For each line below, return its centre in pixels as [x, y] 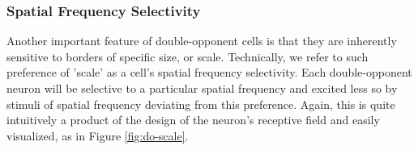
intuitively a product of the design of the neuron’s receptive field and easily [193, 120]
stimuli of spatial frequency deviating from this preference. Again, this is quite [201, 104]
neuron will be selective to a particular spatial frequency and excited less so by [202, 88]
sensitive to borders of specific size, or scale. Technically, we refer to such [188, 56]
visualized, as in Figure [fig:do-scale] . [98, 135]
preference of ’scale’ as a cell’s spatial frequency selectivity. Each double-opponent [209, 72]
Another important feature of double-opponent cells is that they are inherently [202, 41]
